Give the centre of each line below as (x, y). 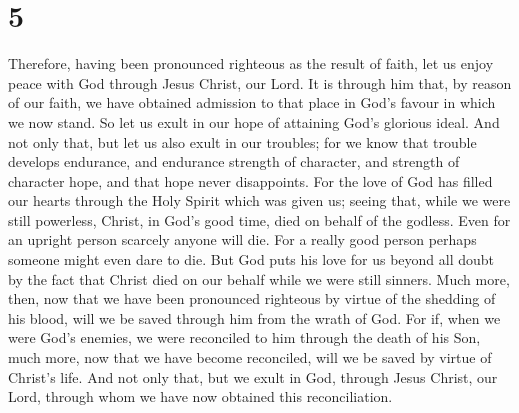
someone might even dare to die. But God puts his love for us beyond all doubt (251, 259)
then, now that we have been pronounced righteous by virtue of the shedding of (252, 298)
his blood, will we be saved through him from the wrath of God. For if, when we (254, 317)
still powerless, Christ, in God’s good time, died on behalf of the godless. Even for (259, 219)
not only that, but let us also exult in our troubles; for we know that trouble (242, 141)
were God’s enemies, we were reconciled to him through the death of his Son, (244, 337)
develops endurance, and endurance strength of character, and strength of (234, 161)
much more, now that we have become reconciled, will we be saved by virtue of (250, 357)
